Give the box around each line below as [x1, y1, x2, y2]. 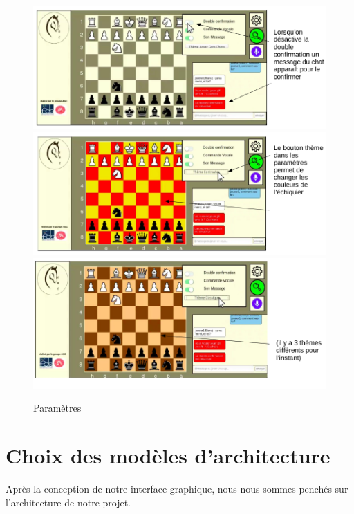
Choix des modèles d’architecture [6, 441, 330, 470]
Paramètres [33, 401, 82, 415]
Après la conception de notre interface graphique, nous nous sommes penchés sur [6, 481, 348, 495]
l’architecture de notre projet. [6, 495, 131, 509]
